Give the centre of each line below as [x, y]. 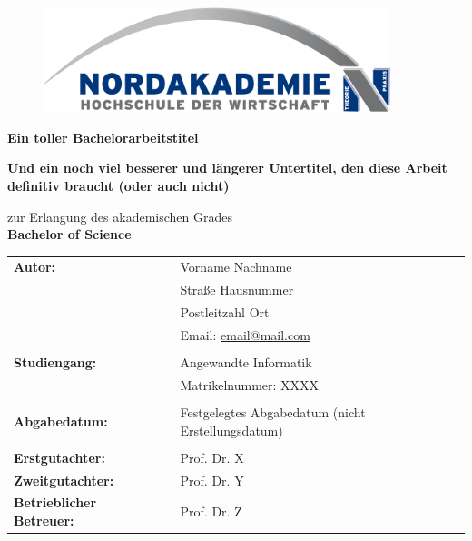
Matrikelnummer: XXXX [250, 384]
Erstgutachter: [59, 457]
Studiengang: [55, 362]
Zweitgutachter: [64, 480]
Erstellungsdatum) [231, 430]
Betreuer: [44, 520]
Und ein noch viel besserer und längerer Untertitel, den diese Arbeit [227, 168]
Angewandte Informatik [246, 362]
